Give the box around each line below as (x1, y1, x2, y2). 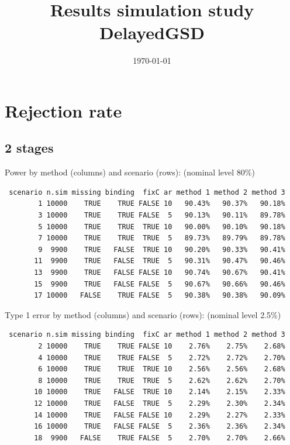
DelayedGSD (99, 20, 205, 44)
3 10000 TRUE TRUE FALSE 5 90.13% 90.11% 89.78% (38, 211, 285, 220)
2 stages (5, 139, 54, 157)
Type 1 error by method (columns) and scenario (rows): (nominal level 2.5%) (5, 308, 281, 320)
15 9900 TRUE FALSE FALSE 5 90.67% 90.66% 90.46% (34, 280, 285, 288)
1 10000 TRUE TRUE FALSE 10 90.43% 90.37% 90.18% (38, 199, 285, 208)
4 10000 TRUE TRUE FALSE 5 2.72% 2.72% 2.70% (38, 353, 285, 362)
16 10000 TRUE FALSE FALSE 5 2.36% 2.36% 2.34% (34, 422, 285, 431)
